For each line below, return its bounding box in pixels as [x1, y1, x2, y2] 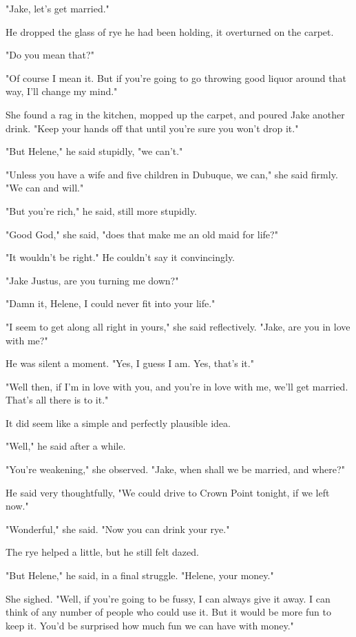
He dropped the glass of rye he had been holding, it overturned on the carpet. [6, 24, 334, 39]
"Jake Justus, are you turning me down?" [6, 273, 179, 287]
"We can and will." [6, 180, 84, 195]
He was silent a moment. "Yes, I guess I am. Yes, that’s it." [6, 356, 254, 370]
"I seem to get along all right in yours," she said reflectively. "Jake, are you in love [6, 319, 350, 333]
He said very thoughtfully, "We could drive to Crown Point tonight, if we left [6, 485, 330, 499]
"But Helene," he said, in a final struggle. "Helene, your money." [6, 568, 274, 583]
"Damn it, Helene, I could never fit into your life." [6, 296, 216, 311]
